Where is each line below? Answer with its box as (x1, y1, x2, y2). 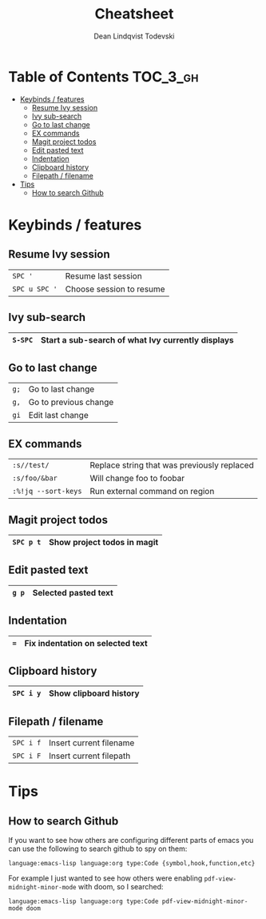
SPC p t (12, 537, 42, 547)
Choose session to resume (65, 283, 165, 295)
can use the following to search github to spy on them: (8, 844, 188, 853)
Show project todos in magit (49, 536, 159, 548)
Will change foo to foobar (89, 473, 185, 484)
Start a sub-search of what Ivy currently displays (40, 334, 234, 345)
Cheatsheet (94, 5, 174, 23)
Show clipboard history (49, 688, 140, 699)
